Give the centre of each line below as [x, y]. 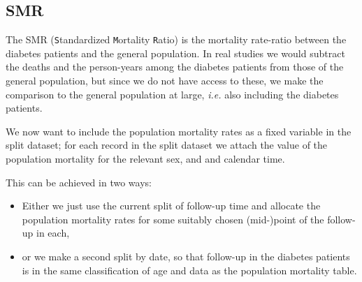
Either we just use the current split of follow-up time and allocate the [171, 206]
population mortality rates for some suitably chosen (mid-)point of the [173, 219]
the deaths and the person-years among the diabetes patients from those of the [175, 67]
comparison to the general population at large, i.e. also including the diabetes [172, 94]
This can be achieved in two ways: [79, 182]
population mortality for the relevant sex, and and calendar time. [145, 159]
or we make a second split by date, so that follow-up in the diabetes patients [186, 256]
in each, [53, 233]
